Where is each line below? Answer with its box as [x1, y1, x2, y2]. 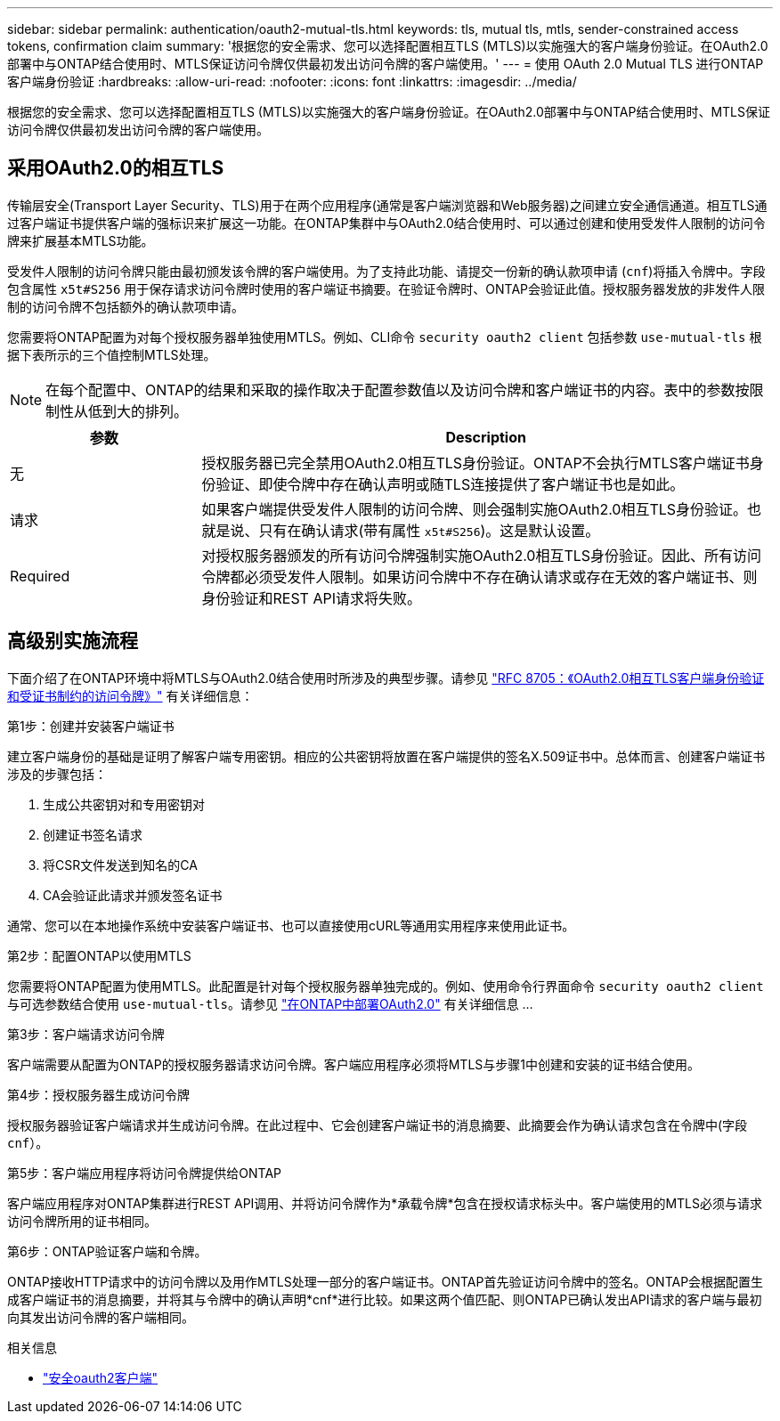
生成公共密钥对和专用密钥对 [43, 796, 205, 812]
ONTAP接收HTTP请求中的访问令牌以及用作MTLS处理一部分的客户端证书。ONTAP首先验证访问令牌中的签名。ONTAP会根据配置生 [7, 1273, 764, 1289]
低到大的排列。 [88, 402, 189, 420]
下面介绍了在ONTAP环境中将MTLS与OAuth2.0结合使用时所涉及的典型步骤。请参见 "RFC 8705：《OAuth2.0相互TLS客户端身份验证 [7, 670, 765, 686]
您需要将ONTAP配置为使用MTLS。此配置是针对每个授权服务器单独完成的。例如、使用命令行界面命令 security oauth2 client [7, 978, 764, 994]
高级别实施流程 [7, 629, 138, 653]
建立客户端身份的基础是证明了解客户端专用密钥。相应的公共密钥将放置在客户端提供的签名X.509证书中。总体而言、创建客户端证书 [7, 748, 766, 764]
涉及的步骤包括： [7, 766, 107, 782]
